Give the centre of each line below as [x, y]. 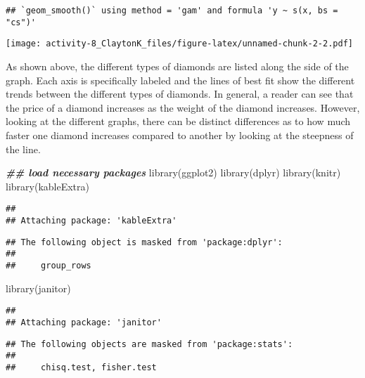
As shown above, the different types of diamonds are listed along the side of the [177, 66]
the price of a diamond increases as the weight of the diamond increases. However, [183, 107]
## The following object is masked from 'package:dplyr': [144, 242]
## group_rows [49, 265]
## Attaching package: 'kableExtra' [91, 220]
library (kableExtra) [47, 186]
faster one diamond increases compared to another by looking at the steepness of [180, 135]
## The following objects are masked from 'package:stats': [149, 344]
